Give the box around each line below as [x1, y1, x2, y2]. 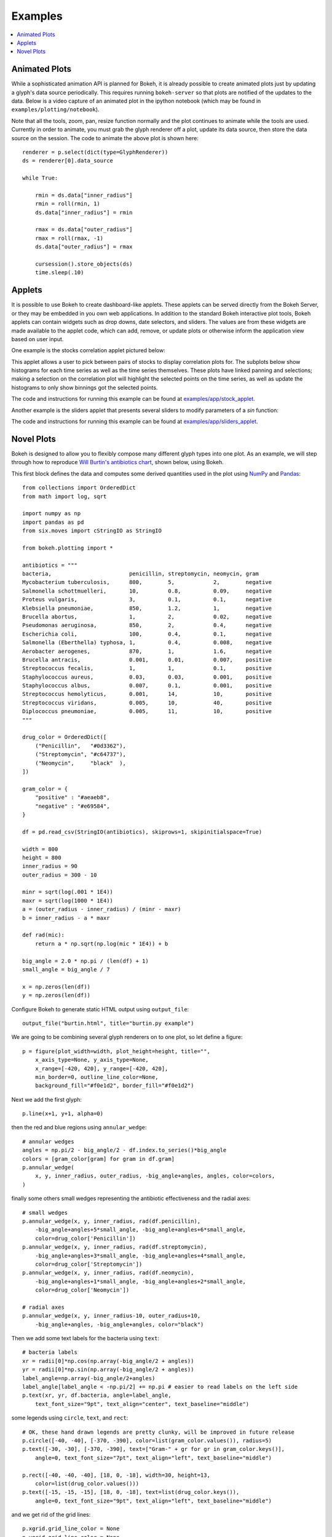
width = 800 [22, 845, 58, 853]
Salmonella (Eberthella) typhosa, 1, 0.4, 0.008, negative [22, 639, 272, 646]
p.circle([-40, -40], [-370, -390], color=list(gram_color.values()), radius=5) [22, 1437, 272, 1444]
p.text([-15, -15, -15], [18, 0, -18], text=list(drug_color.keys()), [22, 1488, 240, 1496]
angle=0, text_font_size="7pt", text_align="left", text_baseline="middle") [34, 1454, 272, 1461]
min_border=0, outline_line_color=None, [34, 1073, 159, 1080]
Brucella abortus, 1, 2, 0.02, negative [22, 613, 272, 620]
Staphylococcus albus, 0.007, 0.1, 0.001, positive [22, 682, 272, 689]
